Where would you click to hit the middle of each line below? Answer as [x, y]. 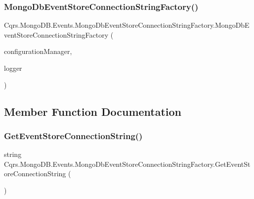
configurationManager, [38, 51]
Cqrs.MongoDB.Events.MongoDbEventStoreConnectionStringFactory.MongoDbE [127, 25]
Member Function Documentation [93, 111]
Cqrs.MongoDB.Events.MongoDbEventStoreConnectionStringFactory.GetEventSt [127, 164]
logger [13, 68]
